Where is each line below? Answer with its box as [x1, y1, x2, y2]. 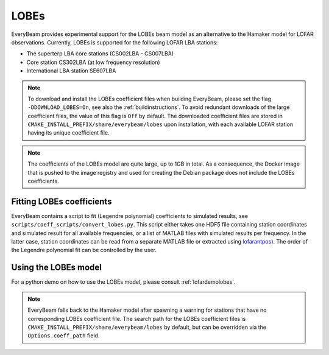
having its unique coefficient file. [27, 129, 110, 136]
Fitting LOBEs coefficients [11, 196, 112, 206]
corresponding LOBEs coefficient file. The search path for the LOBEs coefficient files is [27, 315, 246, 322]
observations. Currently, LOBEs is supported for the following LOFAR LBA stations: [11, 38, 218, 46]
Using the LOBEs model [11, 262, 102, 273]
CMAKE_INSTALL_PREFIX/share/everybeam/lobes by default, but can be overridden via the [27, 323, 267, 331]
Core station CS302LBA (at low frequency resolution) [26, 58, 161, 66]
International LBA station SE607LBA [26, 67, 116, 74]
